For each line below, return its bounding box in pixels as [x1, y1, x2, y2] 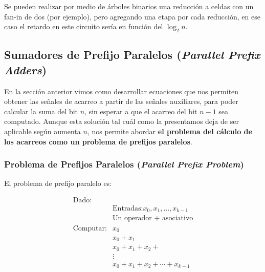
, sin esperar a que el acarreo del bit [84, 106, 197, 116]
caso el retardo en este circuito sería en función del [4, 21, 163, 32]
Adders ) [4, 61, 47, 77]
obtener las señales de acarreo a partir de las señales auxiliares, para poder [4, 96, 238, 107]
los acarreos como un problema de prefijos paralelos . [4, 136, 192, 147]
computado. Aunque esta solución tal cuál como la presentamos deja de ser [4, 116, 239, 127]
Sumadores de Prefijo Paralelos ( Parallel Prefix [4, 47, 260, 62]
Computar [73, 224, 105, 232]
